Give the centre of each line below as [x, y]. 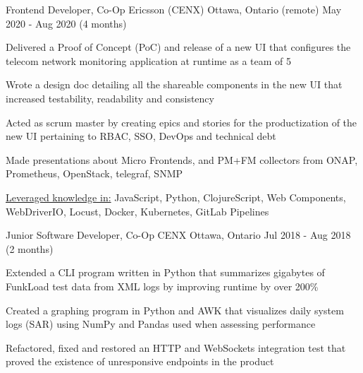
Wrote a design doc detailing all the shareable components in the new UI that [174, 84]
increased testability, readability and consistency [110, 98]
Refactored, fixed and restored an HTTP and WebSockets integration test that [176, 347]
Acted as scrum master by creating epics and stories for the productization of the [181, 122]
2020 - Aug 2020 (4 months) [66, 23]
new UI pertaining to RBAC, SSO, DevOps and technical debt [141, 136]
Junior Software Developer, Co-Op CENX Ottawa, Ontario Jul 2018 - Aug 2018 [178, 235]
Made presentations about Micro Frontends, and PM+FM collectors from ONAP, [182, 159]
